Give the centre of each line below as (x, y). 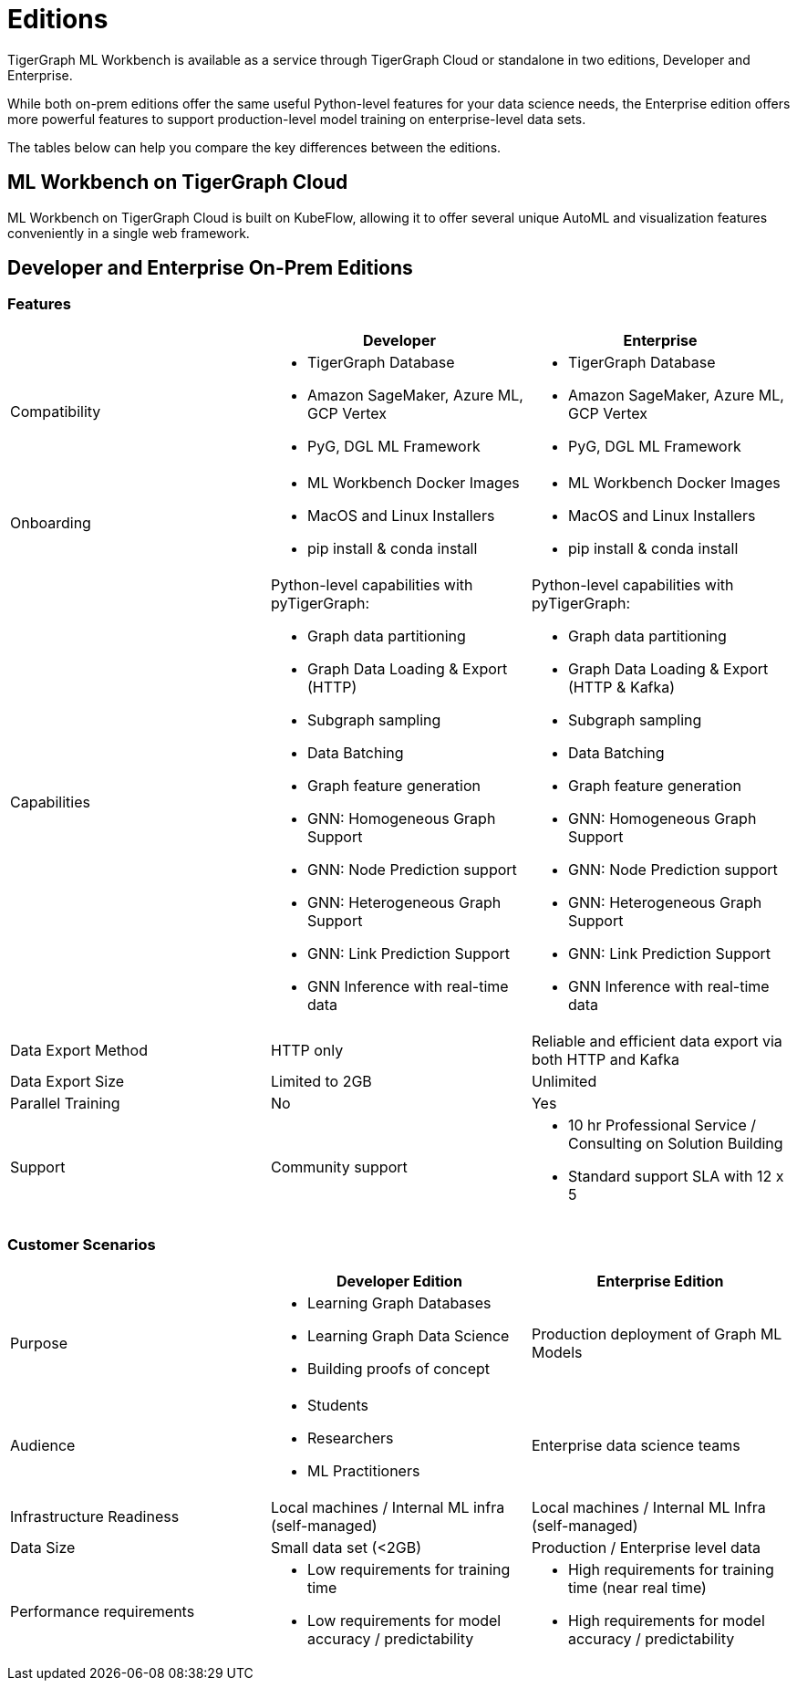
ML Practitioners (363, 1470)
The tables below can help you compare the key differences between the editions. (254, 147)
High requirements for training (671, 1569)
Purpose (39, 1343)
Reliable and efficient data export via (657, 1041)
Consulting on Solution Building (675, 1143)
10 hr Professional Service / (662, 1125)
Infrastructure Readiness (95, 1516)
